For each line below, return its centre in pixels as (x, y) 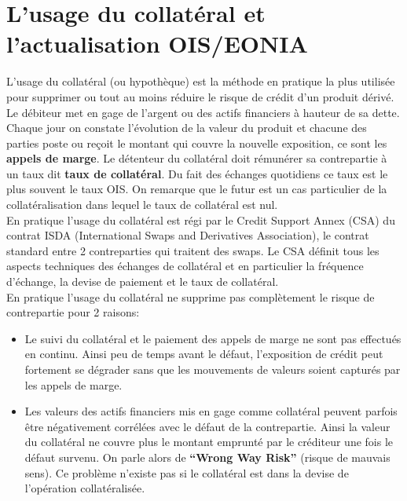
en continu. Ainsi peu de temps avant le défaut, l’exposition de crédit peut (204, 354)
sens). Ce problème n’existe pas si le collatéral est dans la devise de (187, 472)
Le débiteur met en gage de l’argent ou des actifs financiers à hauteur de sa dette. (203, 112)
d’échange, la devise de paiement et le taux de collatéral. (143, 282)
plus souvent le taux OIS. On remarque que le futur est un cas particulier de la (197, 189)
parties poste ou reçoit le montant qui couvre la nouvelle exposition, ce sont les (197, 143)
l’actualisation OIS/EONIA (157, 44)
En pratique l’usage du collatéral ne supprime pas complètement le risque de (191, 296)
